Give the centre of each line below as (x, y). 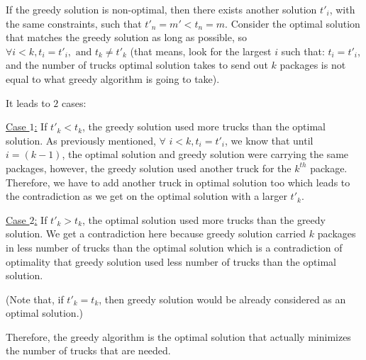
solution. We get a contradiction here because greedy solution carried (156, 234)
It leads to (28, 102)
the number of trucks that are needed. (88, 350)
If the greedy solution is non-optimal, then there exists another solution (161, 9)
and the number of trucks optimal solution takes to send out (137, 65)
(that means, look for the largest (201, 51)
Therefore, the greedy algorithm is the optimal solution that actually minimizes (178, 336)
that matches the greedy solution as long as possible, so (127, 37)
